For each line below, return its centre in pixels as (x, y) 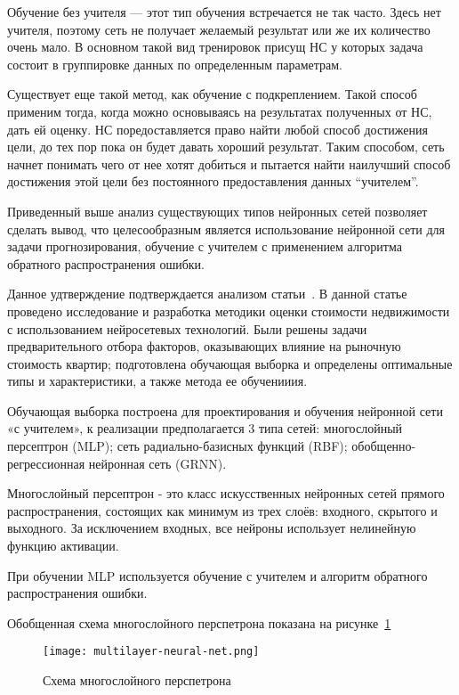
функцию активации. (63, 546)
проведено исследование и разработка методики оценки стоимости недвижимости (229, 311)
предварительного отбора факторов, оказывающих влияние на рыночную (204, 346)
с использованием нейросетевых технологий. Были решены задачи (187, 328)
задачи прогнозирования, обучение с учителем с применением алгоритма (205, 246)
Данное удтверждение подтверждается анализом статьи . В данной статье (207, 294)
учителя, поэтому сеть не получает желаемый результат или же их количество (219, 29)
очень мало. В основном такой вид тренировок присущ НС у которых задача (215, 47)
